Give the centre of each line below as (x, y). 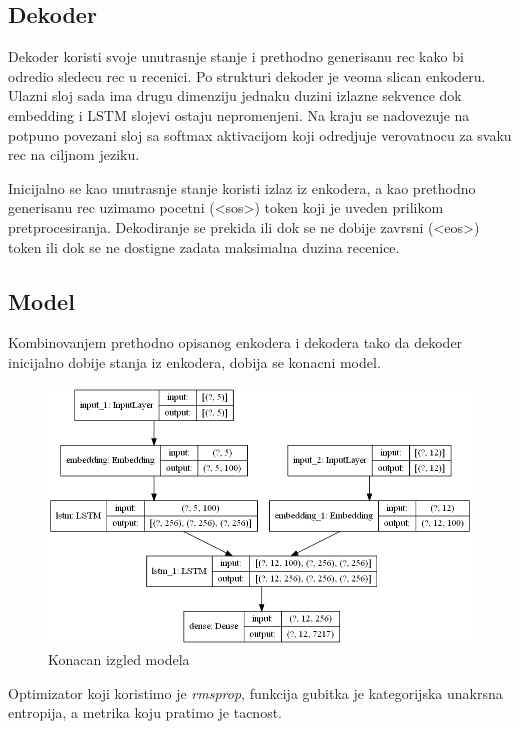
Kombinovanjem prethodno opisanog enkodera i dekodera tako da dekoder (235, 342)
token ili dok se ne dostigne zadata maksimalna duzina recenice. (204, 246)
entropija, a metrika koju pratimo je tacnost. (145, 712)
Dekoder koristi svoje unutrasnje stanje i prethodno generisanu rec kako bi (236, 56)
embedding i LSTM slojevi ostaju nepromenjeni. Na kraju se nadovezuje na (239, 114)
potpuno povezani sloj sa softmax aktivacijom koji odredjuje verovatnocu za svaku (260, 134)
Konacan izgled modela (119, 659)
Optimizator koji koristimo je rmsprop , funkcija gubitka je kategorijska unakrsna (255, 692)
